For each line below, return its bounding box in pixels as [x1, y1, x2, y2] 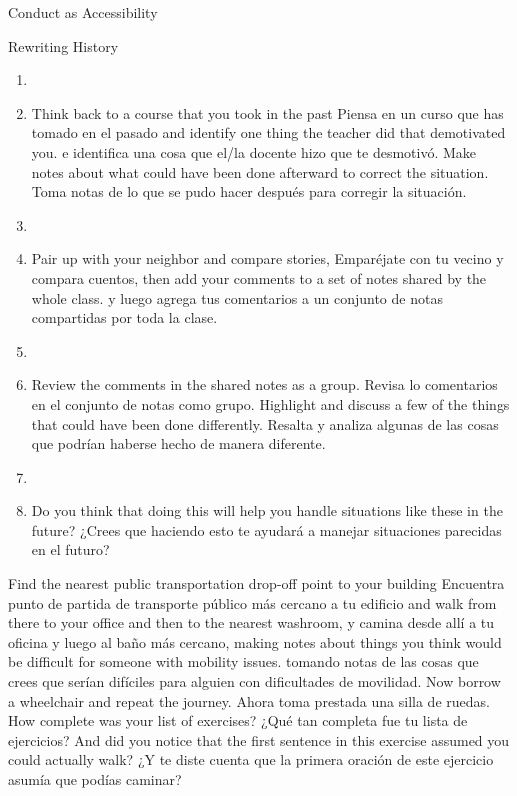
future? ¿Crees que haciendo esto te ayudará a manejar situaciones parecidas [31, 519, 502, 540]
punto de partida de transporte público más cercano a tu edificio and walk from [8, 592, 497, 613]
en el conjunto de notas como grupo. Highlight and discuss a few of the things [31, 393, 510, 414]
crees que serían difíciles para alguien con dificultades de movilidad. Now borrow [8, 671, 501, 692]
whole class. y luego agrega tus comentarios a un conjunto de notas [31, 287, 443, 308]
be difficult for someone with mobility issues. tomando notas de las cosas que [8, 651, 479, 672]
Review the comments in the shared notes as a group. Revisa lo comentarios [31, 374, 498, 395]
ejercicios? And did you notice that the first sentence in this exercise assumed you [8, 729, 510, 750]
